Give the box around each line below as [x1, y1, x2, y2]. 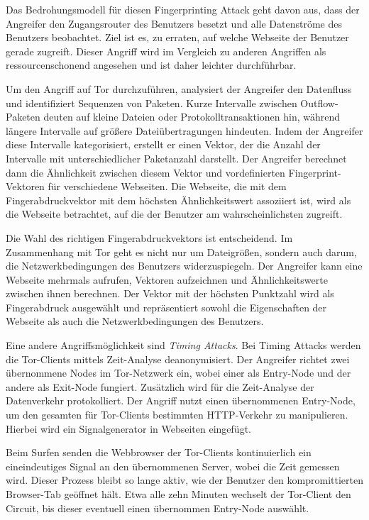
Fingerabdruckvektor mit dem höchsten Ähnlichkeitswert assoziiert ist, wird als [6, 192, 351, 207]
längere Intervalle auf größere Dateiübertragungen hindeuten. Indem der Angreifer [6, 123, 363, 138]
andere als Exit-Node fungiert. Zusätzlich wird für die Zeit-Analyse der [6, 379, 314, 394]
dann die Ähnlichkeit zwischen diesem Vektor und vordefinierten [6, 165, 285, 179]
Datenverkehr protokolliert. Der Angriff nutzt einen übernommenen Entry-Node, [6, 393, 356, 408]
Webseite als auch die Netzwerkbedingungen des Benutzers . [6, 314, 264, 328]
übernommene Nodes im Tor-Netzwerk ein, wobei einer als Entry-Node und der [6, 365, 351, 380]
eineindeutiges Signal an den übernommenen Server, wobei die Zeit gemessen [6, 458, 340, 473]
